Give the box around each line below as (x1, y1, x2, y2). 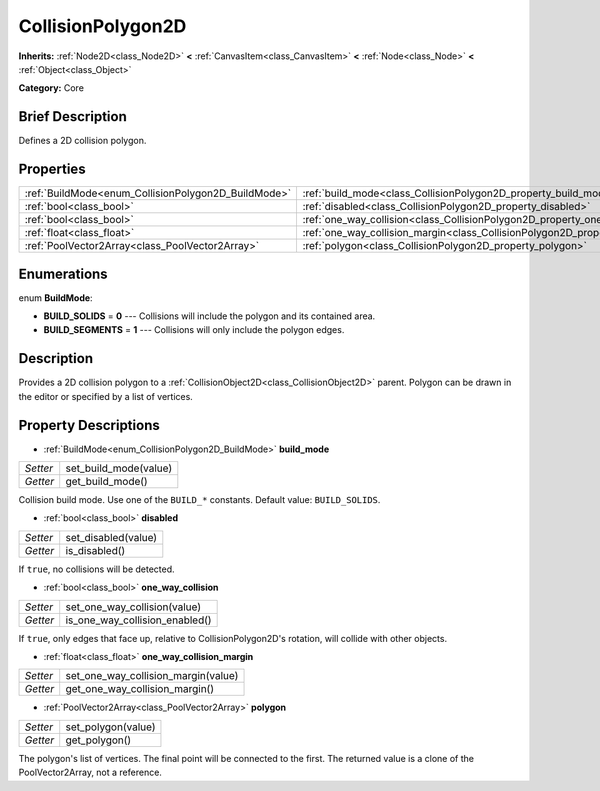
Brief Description (18, 108, 127, 125)
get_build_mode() (65, 475, 149, 489)
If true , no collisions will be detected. (18, 563, 175, 575)
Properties (18, 161, 86, 178)
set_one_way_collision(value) (65, 600, 202, 614)
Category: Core (18, 82, 85, 94)
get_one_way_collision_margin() (65, 682, 215, 696)
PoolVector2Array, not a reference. (18, 766, 162, 779)
